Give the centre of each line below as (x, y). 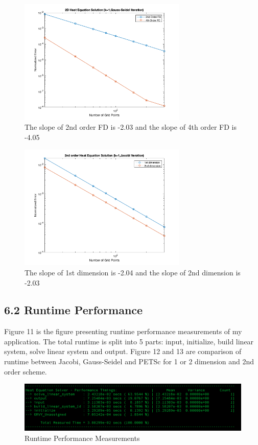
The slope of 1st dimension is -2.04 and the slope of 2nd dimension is (133, 272)
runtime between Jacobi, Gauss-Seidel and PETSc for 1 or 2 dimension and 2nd (129, 361)
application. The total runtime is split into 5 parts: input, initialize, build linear (129, 341)
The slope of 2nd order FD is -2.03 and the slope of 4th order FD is (131, 127)
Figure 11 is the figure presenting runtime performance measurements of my (123, 331)
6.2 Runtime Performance (74, 310)
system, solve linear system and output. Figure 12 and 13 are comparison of (123, 351)
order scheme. (26, 371)
